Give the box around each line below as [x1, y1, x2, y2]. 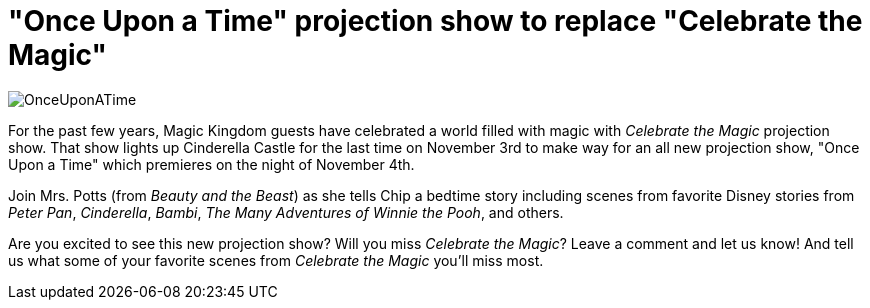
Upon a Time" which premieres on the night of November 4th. [8, 155, 415, 173]
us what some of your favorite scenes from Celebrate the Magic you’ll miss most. [8, 251, 544, 269]
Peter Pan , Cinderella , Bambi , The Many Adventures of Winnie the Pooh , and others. [8, 203, 564, 221]
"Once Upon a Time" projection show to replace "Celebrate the [8, 4, 863, 38]
